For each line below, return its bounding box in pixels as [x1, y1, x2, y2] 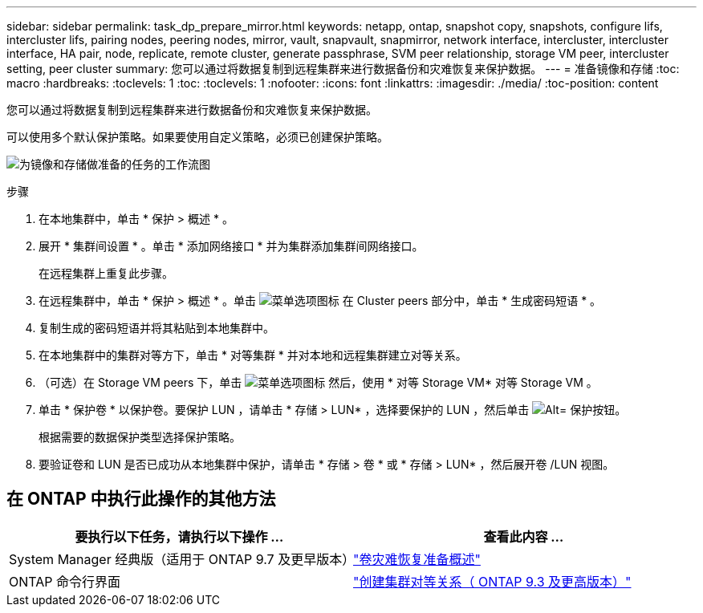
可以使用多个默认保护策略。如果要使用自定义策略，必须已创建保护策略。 [6, 130, 388, 144]
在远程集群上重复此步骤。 [39, 266, 173, 280]
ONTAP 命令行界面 [9, 573, 121, 590]
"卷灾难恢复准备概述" [353, 550, 481, 567]
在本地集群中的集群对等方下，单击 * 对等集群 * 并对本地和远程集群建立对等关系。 [39, 348, 467, 362]
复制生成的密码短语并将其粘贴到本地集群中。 [39, 321, 274, 335]
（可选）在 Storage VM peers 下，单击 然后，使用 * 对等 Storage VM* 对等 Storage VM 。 [39, 376, 598, 389]
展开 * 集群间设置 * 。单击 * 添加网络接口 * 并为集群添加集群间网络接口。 [39, 239, 424, 253]
